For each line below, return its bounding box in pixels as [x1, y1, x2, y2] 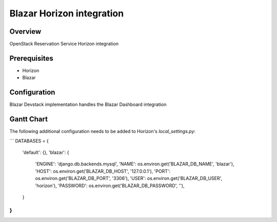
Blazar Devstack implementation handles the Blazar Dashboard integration [9, 101, 167, 107]
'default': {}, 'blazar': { [22, 149, 69, 156]
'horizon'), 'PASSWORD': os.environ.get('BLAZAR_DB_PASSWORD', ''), [35, 182, 185, 189]
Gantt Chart [9, 115, 48, 124]
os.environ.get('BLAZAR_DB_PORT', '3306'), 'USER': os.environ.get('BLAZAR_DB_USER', [35, 175, 223, 182]
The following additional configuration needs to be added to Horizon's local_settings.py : [9, 128, 196, 135]
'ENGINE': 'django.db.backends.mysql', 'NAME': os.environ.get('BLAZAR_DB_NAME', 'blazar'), [35, 161, 234, 167]
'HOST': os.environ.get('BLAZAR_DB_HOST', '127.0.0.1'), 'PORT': [35, 168, 171, 174]
